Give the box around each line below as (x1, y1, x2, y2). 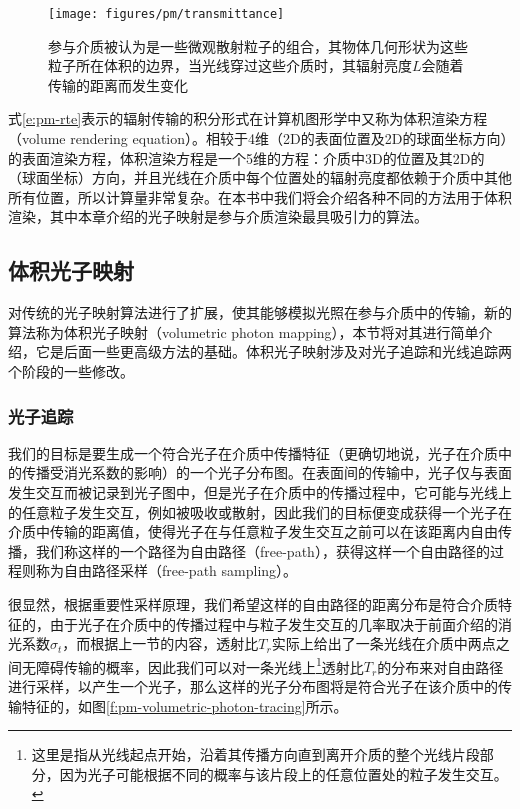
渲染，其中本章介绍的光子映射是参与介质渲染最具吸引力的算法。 (8, 206, 428, 227)
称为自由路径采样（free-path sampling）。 (35, 560, 298, 581)
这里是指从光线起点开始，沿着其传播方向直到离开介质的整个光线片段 (31, 744, 480, 765)
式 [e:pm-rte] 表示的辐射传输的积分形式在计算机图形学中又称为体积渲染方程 (8, 108, 488, 129)
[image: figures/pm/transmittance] (48, 7, 285, 21)
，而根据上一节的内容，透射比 (62, 633, 259, 654)
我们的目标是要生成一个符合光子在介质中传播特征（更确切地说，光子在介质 (8, 442, 498, 463)
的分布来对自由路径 (377, 656, 504, 677)
